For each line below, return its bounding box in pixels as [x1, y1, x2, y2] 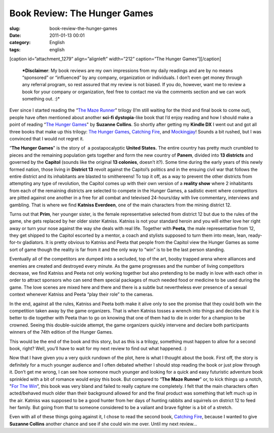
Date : [9, 32, 21, 38]
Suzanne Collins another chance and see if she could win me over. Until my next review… [9, 421, 197, 427]
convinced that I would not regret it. [9, 136, 84, 142]
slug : [9, 25, 20, 31]
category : [9, 40, 31, 46]
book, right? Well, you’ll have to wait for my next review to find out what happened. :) [9, 345, 187, 351]
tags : [9, 46, 21, 53]
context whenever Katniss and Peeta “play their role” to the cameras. [9, 292, 154, 298]
